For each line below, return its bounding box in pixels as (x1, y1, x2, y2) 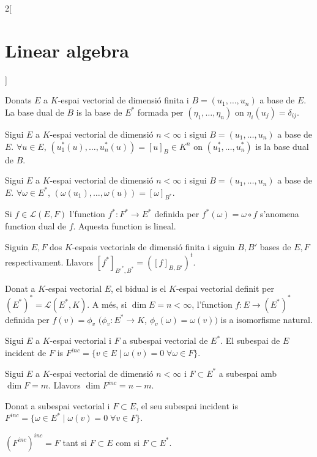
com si (116, 436, 140, 448)
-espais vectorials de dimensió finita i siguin (72, 240, 235, 253)
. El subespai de (220, 334, 280, 347)
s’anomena (259, 207, 299, 220)
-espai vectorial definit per (176, 281, 274, 294)
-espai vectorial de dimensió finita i (58, 94, 189, 106)
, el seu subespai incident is (136, 399, 238, 412)
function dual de (5, 220, 66, 232)
